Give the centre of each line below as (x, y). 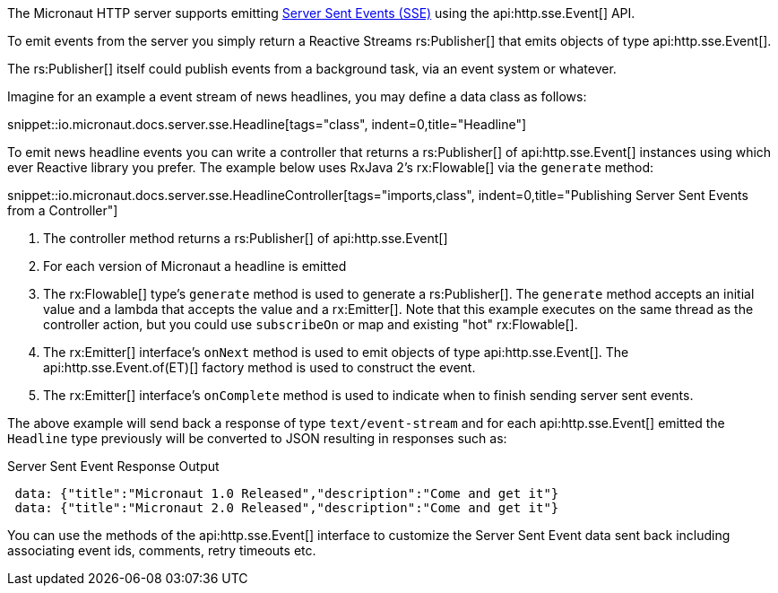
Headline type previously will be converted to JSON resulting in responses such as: (257, 438)
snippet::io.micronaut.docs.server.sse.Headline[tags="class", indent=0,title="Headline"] (267, 124)
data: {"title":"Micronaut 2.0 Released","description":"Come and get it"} (287, 508)
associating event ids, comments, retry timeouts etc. (162, 550)
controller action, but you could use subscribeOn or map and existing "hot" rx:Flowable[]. (311, 324)
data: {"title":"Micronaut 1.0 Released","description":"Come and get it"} (287, 493)
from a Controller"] (63, 210)
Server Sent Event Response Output (113, 466)
